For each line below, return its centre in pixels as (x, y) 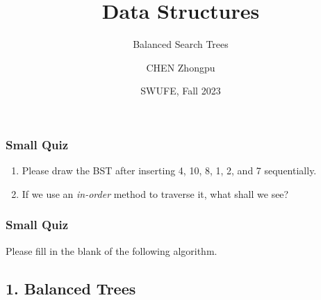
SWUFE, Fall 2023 (181, 91)
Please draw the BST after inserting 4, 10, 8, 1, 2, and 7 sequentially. (169, 170)
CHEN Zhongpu (181, 67)
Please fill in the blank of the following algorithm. (112, 250)
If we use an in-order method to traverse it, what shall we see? (155, 193)
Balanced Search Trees (181, 44)
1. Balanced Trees (71, 288)
